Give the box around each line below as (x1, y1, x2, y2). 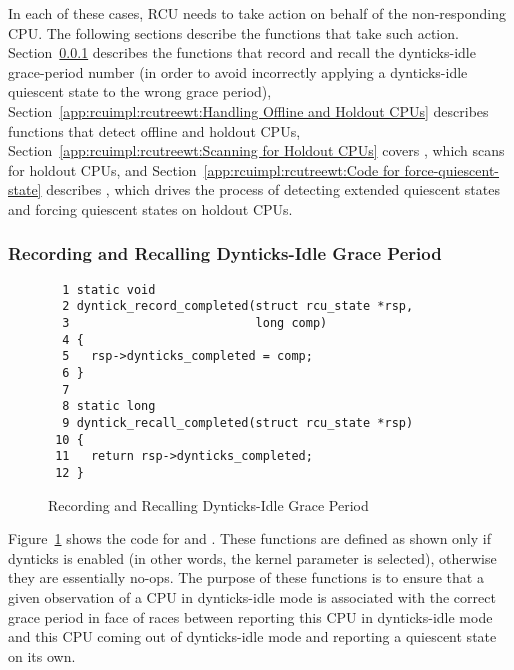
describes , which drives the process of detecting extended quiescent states (46, 179, 500, 200)
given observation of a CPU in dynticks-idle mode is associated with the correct (8, 587, 496, 607)
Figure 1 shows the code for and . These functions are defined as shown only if (8, 528, 491, 549)
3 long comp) (62, 316, 328, 331)
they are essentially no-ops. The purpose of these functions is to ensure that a (8, 567, 484, 588)
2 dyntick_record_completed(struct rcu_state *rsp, (62, 299, 414, 314)
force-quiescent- (404, 159, 500, 180)
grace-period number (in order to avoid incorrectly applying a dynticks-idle (8, 61, 468, 82)
